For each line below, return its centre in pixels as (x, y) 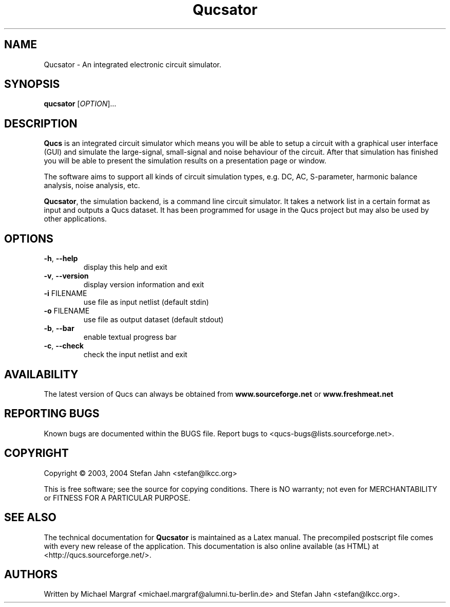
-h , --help (61, 259)
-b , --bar (59, 328)
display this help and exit (125, 267)
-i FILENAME (65, 293)
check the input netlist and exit (135, 355)
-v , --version (66, 276)
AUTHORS (31, 574)
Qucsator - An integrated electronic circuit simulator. (133, 64)
